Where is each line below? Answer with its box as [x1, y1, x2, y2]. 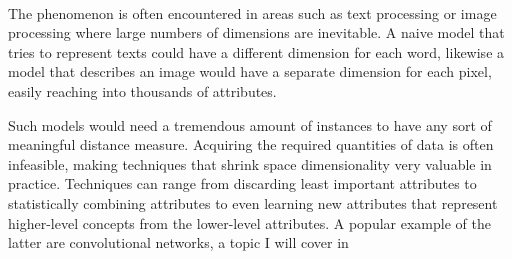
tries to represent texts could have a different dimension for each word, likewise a [8, 41, 505, 62]
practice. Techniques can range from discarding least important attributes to [8, 173, 477, 194]
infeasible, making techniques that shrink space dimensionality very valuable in [8, 153, 492, 174]
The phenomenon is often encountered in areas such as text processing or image [8, 2, 497, 23]
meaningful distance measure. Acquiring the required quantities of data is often [8, 134, 494, 155]
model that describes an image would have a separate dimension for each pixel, [8, 61, 492, 82]
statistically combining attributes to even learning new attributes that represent [8, 192, 498, 213]
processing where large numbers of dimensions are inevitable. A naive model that [8, 22, 505, 43]
